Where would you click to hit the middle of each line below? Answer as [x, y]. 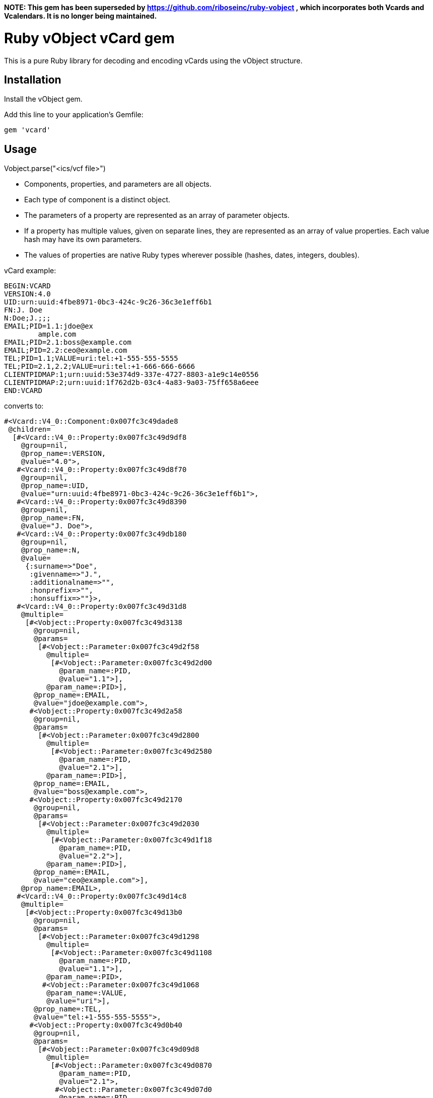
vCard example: [30, 271]
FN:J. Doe [23, 310]
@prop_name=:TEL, [68, 1009]
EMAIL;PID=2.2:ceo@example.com [66, 350]
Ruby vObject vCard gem [89, 38]
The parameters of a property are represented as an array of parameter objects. [157, 215]
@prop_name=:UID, [55, 486]
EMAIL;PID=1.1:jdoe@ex [49, 326]
